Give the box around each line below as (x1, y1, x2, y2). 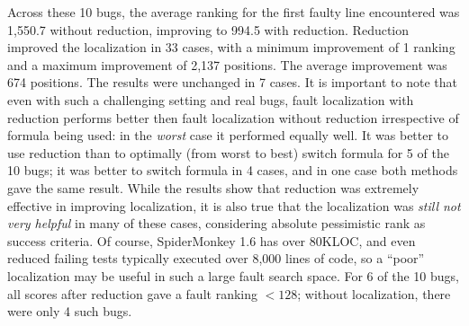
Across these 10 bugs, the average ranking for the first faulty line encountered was (7, 3, 460, 21)
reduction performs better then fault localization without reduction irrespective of (7, 108, 459, 127)
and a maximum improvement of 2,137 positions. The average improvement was (7, 55, 447, 74)
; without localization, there (297, 284, 451, 303)
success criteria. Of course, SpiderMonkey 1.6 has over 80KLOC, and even (7, 231, 416, 250)
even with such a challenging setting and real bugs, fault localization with (7, 90, 414, 109)
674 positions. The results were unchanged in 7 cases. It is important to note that (7, 73, 457, 92)
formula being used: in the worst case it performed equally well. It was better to (7, 126, 449, 145)
